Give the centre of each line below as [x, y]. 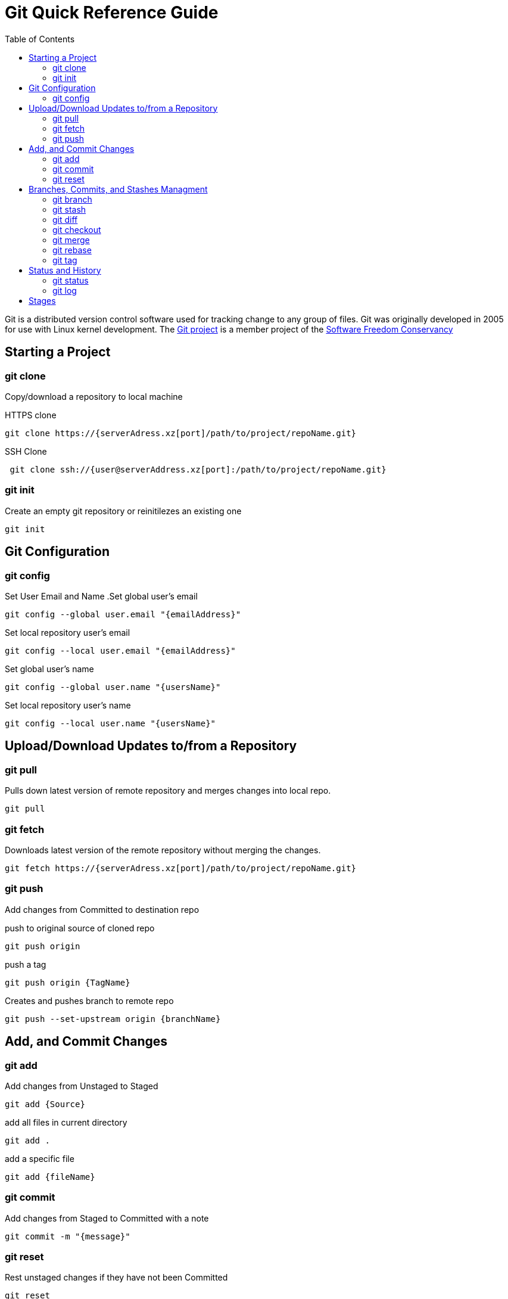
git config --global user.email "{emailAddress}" [123, 614]
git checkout [77, 229]
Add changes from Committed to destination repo [102, 909]
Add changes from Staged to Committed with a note [107, 1218]
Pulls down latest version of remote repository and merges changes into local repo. [168, 791]
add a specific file [40, 1158]
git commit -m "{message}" [68, 1236]
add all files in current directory [66, 1122]
